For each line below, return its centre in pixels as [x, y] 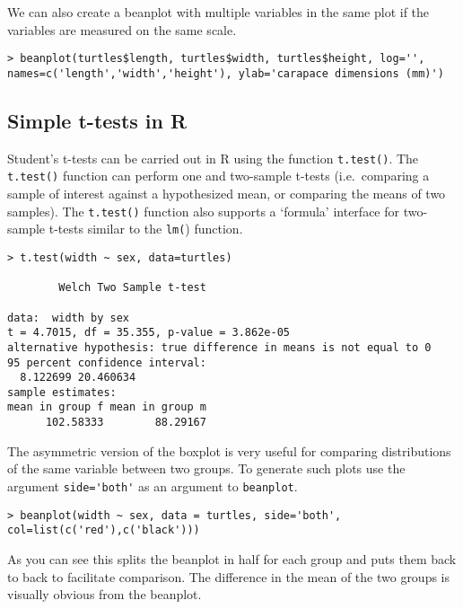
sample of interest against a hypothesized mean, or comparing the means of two [227, 194]
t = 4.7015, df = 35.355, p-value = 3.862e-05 [149, 333]
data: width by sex [69, 318]
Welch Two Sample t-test [132, 288]
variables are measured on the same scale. [122, 29]
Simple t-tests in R [97, 120]
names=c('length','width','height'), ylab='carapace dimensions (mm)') [226, 73]
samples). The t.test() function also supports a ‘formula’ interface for [204, 211]
